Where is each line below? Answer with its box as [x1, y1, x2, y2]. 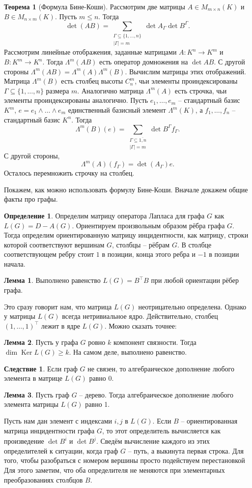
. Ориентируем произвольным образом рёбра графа [72, 220, 225, 230]
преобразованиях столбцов [4, 474, 83, 485]
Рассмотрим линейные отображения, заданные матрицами [4, 47, 177, 57]
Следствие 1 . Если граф [4, 363, 78, 373]
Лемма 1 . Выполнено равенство [4, 275, 101, 285]
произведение [4, 436, 44, 446]
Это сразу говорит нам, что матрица [4, 301, 112, 311]
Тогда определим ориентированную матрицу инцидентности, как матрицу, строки [4, 230, 249, 240]
